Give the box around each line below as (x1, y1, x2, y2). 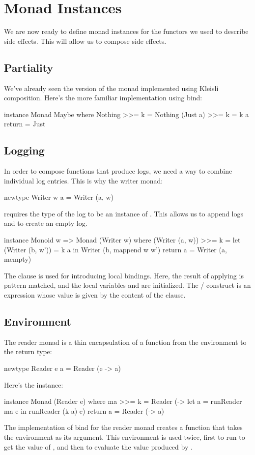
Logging (4, 143, 45, 158)
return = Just (4, 119, 46, 129)
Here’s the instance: (4, 379, 63, 390)
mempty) (4, 254, 31, 264)
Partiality (4, 60, 54, 75)
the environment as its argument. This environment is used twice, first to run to (4, 431, 245, 442)
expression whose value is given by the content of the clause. (4, 290, 186, 300)
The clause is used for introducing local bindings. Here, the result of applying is (4, 270, 244, 280)
